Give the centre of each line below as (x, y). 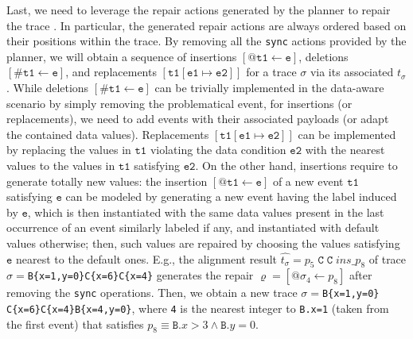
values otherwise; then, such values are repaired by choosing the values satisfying (203, 243)
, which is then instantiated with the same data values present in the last (206, 212)
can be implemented (347, 134)
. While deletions (48, 88)
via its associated (352, 72)
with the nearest (345, 150)
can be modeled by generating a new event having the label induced (231, 196)
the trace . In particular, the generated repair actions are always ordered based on (206, 25)
